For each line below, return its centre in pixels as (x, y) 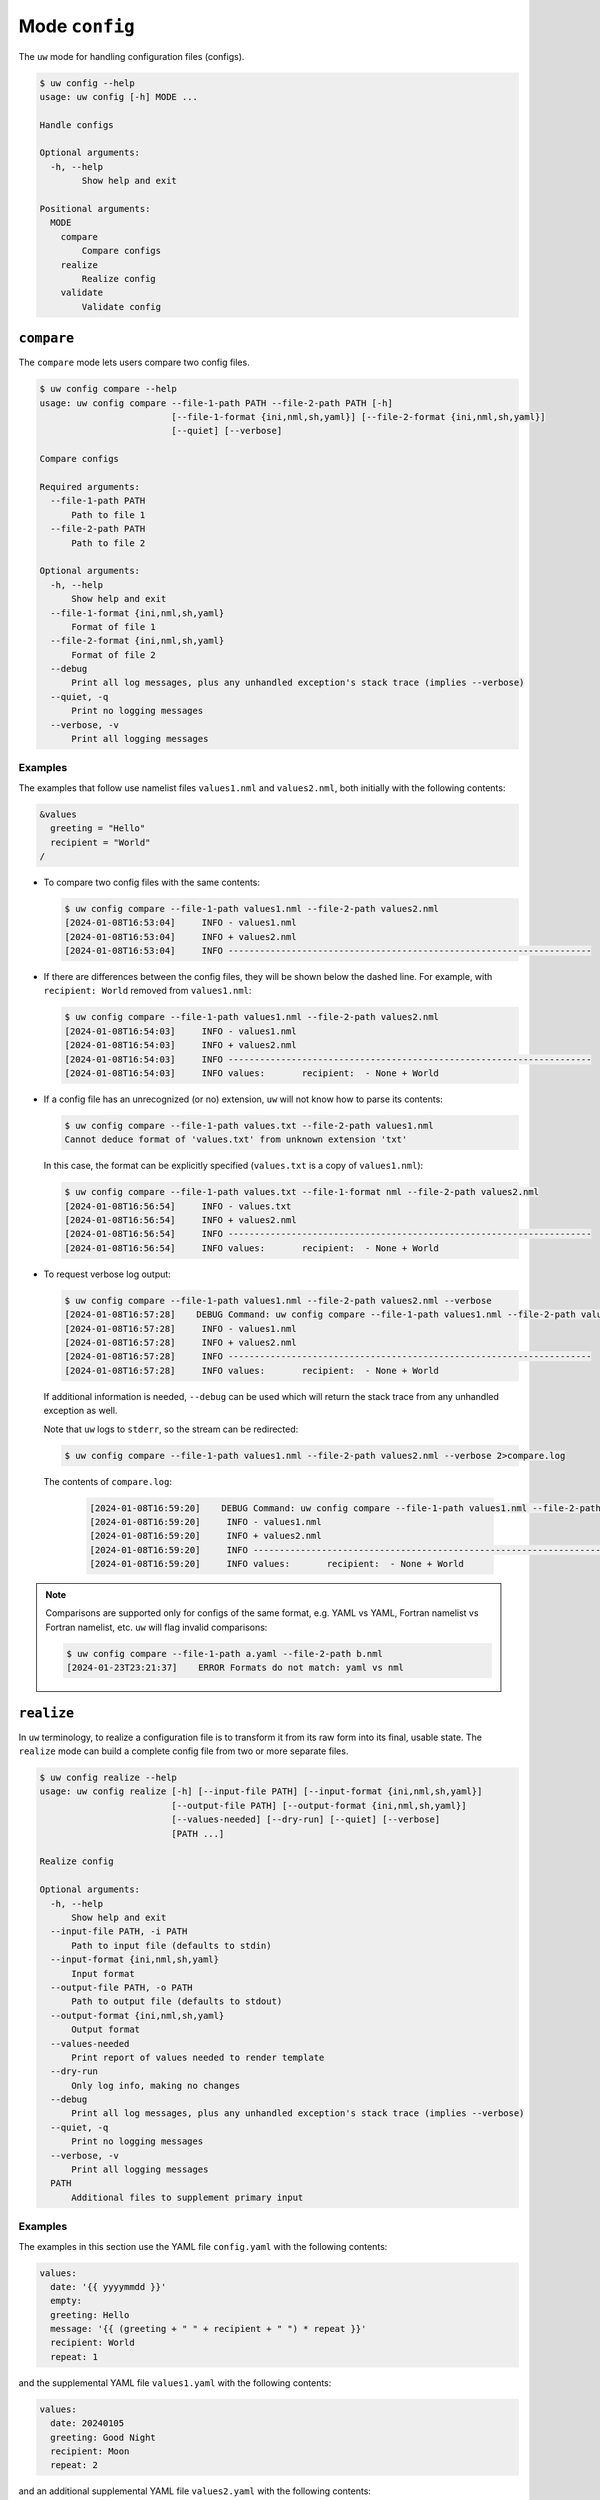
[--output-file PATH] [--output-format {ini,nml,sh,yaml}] (319, 1805)
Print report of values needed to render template (198, 2057)
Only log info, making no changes (155, 2085)
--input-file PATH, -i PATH (119, 1931)
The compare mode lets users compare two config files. (134, 362)
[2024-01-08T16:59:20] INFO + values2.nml (205, 1536)
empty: (66, 2301)
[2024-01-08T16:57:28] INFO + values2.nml (180, 1343)
